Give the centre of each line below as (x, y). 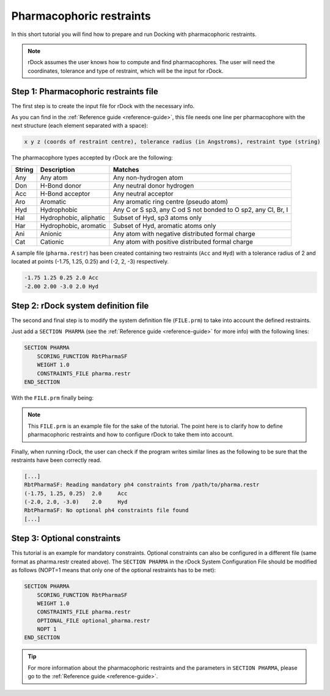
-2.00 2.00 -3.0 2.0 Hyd (61, 286)
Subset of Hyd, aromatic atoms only (165, 225)
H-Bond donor (61, 185)
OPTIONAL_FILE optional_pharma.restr (94, 621)
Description (57, 169)
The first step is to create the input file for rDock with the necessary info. (103, 106)
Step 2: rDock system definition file (80, 306)
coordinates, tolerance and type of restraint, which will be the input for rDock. (126, 71)
